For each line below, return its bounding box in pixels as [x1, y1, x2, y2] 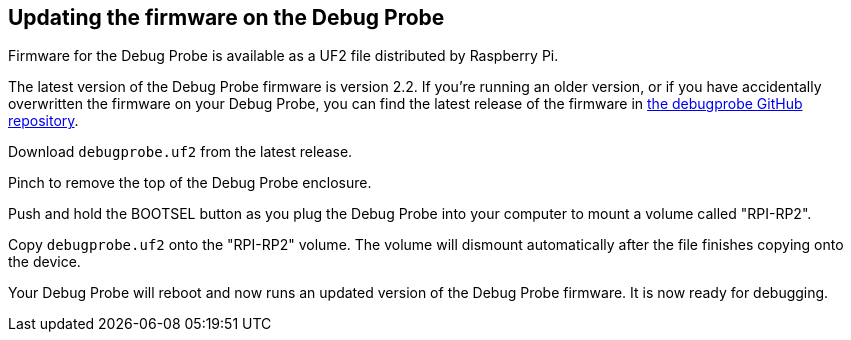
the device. [8, 253, 81, 271]
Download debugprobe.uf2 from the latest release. [8, 143, 353, 161]
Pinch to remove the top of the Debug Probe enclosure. [8, 174, 372, 192]
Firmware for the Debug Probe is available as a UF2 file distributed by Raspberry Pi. [8, 47, 559, 65]
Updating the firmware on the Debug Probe [8, 5, 445, 30]
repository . [8, 112, 79, 130]
